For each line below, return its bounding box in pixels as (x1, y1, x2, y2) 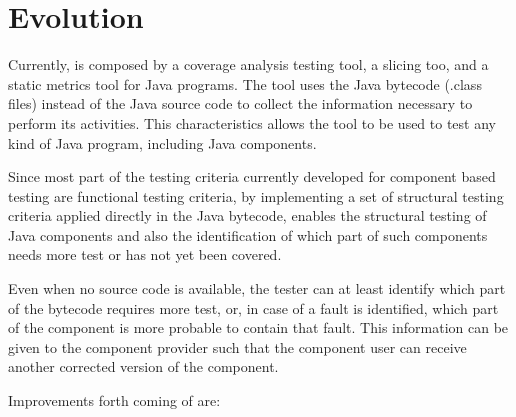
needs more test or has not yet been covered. (8, 244, 282, 265)
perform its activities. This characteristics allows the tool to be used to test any (8, 112, 496, 133)
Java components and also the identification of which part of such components (8, 224, 488, 245)
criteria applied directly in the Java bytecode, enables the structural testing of (8, 205, 487, 226)
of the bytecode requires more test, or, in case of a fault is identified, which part (8, 297, 499, 318)
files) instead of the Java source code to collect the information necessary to (8, 93, 473, 114)
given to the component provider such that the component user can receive (8, 336, 467, 357)
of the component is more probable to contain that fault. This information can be (8, 317, 509, 338)
